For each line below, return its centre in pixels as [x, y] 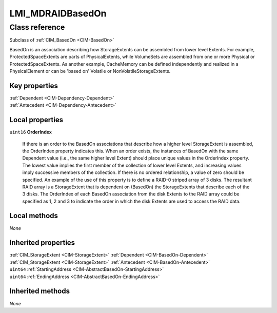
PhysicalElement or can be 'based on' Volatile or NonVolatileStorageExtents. [90, 71]
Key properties [34, 85]
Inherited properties [42, 243]
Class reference [37, 27]
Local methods [34, 216]
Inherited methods [40, 291]
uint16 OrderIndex [31, 132]
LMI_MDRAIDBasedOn [58, 13]
